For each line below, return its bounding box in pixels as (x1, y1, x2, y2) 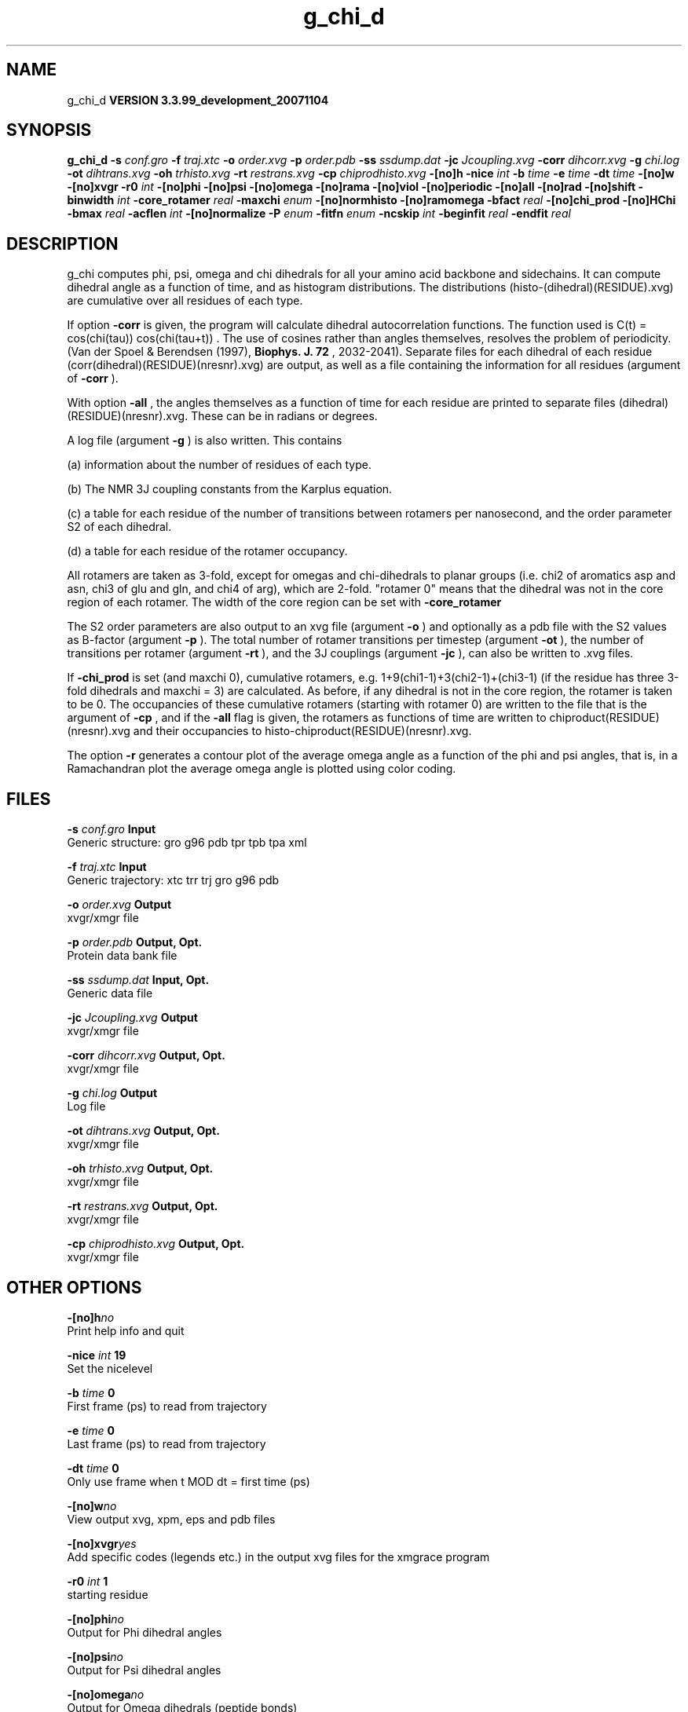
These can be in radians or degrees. (191, 409, 378, 423)
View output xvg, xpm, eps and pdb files (67, 1512, 276, 1526)
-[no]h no (67, 1310, 115, 1324)
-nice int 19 (67, 1348, 126, 1362)
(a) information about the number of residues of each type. (67, 458, 371, 472)
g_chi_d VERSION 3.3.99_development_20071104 (67, 93, 329, 107)
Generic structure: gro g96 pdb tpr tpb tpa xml (67, 836, 307, 850)
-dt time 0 (67, 1461, 119, 1475)
